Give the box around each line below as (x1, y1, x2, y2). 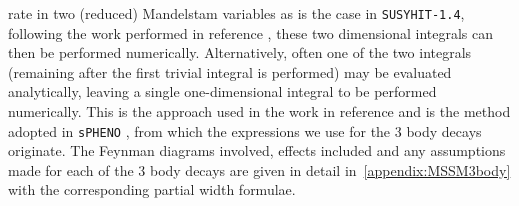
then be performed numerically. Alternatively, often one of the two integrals (8, 42, 472, 63)
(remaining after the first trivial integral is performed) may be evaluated (8, 61, 452, 82)
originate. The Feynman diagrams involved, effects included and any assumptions (8, 140, 506, 161)
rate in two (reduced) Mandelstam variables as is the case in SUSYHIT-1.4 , (8, 3, 465, 23)
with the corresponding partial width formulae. (8, 179, 296, 200)
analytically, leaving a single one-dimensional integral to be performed (8, 81, 437, 102)
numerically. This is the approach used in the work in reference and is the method (8, 101, 511, 122)
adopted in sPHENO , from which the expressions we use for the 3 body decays (8, 120, 482, 141)
